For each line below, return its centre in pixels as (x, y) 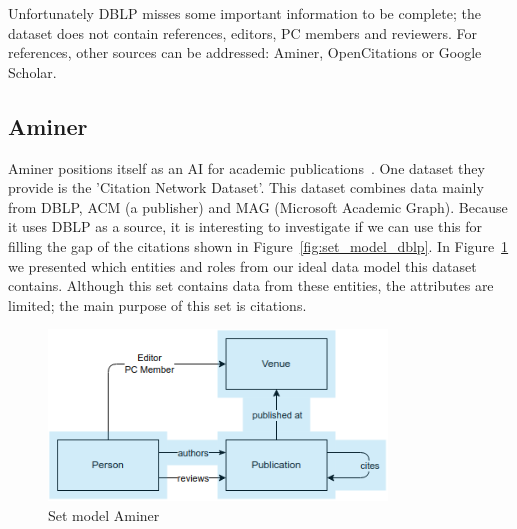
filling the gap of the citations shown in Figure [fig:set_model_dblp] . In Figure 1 (258, 245)
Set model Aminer (104, 514)
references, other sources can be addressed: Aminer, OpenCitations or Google (245, 52)
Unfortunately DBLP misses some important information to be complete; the (244, 13)
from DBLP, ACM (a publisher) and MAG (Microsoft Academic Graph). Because (258, 206)
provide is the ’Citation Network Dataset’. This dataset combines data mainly (246, 187)
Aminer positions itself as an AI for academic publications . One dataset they (246, 167)
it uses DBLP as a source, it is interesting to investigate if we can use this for (245, 226)
